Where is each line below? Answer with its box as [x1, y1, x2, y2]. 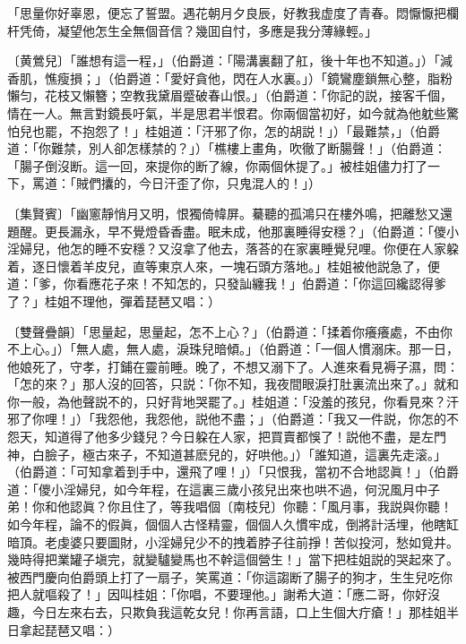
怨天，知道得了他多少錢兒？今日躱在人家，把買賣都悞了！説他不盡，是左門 [7, 427, 446, 446]
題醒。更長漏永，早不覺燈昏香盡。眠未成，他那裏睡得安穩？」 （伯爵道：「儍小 [7, 221, 459, 240]
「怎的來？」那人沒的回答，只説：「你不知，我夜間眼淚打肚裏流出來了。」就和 [7, 374, 459, 393]
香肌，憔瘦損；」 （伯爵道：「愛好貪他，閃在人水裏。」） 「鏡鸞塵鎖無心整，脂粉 [7, 68, 453, 87]
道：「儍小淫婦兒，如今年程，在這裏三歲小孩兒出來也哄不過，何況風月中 [7, 479, 427, 498]
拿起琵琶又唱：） [19, 620, 120, 639]
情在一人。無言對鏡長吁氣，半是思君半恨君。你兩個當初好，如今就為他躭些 [7, 103, 446, 122]
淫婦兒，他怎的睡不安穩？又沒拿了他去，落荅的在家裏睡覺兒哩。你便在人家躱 [7, 239, 459, 258]
